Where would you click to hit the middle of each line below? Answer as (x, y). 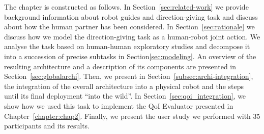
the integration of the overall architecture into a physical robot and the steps (124, 86)
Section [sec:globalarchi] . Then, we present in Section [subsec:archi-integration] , (129, 76)
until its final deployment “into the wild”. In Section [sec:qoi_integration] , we (125, 96)
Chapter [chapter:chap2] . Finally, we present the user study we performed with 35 (132, 116)
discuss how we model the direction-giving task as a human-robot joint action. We (132, 36)
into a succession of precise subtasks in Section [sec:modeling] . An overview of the (130, 56)
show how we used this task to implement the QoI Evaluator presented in (119, 105)
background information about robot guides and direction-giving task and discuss (131, 16)
